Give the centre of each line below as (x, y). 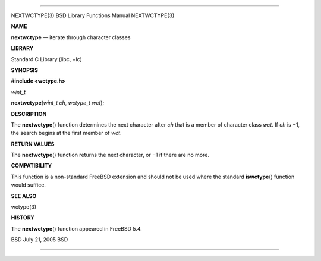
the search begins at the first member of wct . (66, 133)
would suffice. (28, 185)
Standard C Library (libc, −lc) (47, 59)
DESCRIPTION (29, 114)
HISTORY (23, 218)
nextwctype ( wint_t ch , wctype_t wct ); (58, 103)
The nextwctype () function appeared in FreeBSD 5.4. (76, 228)
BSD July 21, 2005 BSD (40, 240)
